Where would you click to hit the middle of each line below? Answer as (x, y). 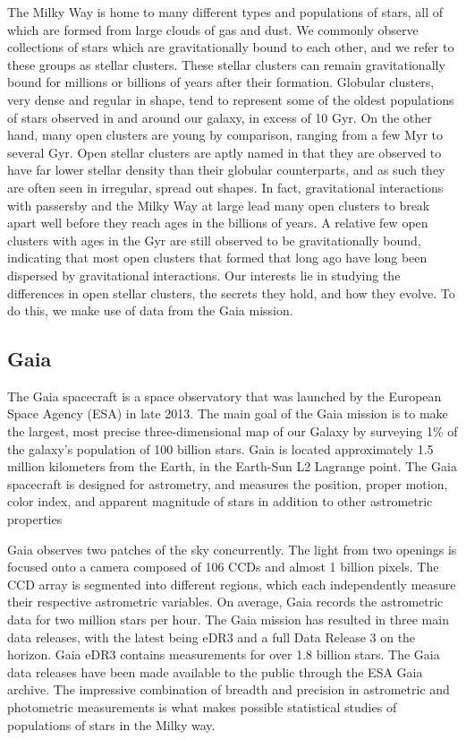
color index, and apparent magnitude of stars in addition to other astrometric (220, 501)
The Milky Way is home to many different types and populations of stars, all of (225, 12)
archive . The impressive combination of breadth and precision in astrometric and (229, 689)
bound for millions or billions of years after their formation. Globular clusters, (221, 82)
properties (35, 519)
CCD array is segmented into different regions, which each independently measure (232, 584)
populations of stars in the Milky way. (111, 724)
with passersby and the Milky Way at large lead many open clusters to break (219, 205)
